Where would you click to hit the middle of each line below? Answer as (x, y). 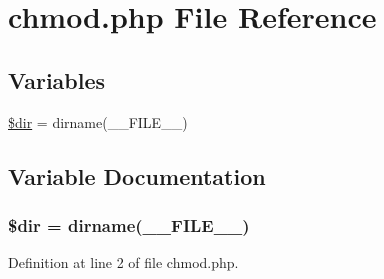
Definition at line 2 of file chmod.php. (123, 262)
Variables (57, 79)
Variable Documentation (137, 175)
